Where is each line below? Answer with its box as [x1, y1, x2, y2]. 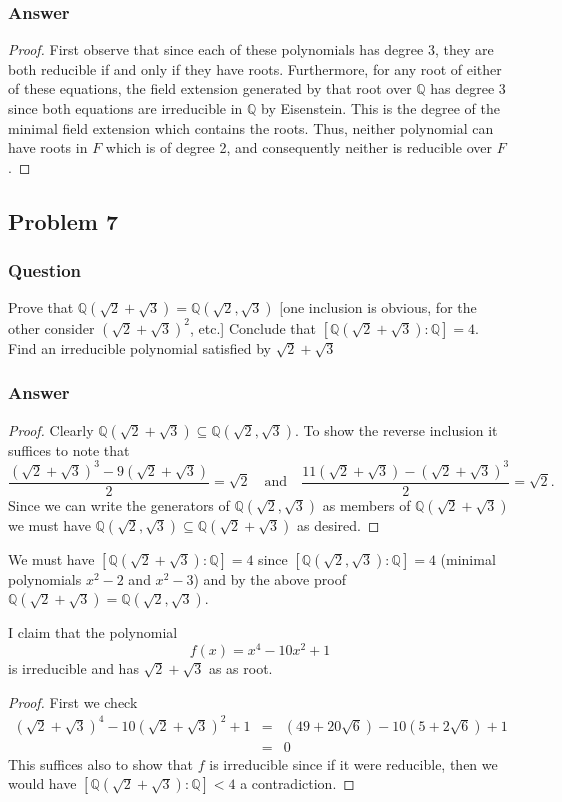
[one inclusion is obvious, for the [279, 297, 477, 318]
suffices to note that [8, 439, 130, 460]
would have [8, 773, 77, 794]
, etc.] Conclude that [190, 317, 316, 338]
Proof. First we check [8, 691, 138, 712]
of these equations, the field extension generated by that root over [8, 78, 412, 99]
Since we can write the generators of [8, 494, 230, 515]
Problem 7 [8, 205, 118, 236]
